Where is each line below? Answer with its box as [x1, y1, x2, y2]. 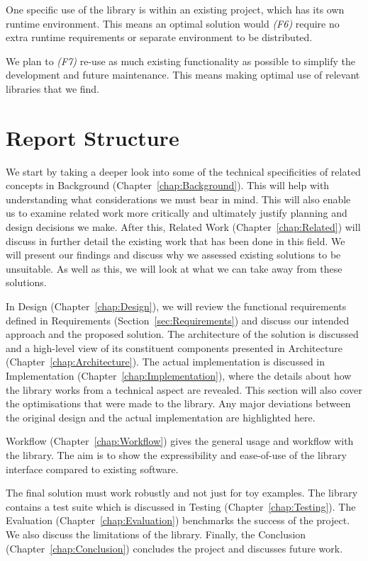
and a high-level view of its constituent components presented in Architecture [6, 340, 342, 355]
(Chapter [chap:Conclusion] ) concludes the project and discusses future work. [6, 540, 343, 555]
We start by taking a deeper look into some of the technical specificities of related [6, 164, 361, 178]
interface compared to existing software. [6, 461, 179, 476]
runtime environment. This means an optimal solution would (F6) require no [6, 16, 340, 30]
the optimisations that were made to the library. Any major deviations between [6, 396, 351, 411]
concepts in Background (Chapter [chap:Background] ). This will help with [6, 178, 330, 193]
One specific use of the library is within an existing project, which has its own [6, 2, 345, 16]
